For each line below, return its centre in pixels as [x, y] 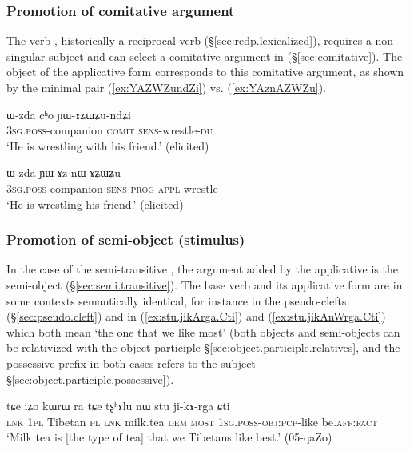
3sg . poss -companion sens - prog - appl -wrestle [112, 188]
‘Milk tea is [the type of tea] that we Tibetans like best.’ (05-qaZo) [169, 437]
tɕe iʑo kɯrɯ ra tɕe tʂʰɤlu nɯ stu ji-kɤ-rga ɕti [118, 406]
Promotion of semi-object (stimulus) [126, 239]
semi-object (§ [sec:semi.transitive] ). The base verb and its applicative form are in [205, 284]
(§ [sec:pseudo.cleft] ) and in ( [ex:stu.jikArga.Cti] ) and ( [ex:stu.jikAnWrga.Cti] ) [196, 316]
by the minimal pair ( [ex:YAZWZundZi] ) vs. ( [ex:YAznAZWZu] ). [166, 87]
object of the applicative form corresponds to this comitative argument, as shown [205, 72]
